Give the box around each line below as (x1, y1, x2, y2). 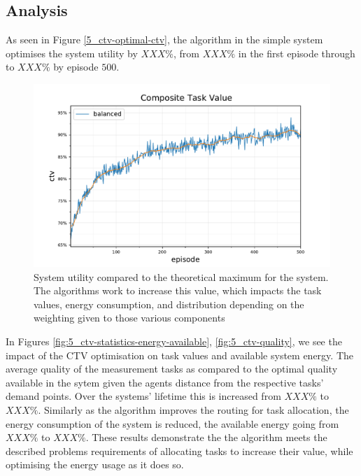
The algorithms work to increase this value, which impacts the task (34, 283, 322, 298)
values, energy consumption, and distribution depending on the (34, 296, 304, 311)
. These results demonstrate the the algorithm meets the (85, 430, 327, 445)
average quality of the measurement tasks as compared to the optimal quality (6, 361, 338, 376)
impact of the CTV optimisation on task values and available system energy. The (6, 347, 353, 362)
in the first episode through (238, 45, 355, 60)
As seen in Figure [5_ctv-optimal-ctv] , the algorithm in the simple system (6, 32, 323, 47)
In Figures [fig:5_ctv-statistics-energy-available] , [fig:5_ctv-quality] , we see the (6, 334, 342, 349)
